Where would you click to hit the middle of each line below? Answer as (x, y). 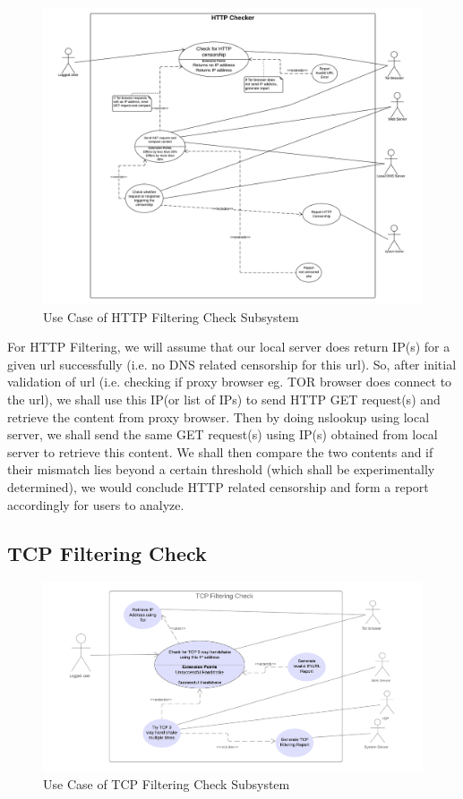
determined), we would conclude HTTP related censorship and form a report (218, 487)
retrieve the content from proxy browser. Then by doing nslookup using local (219, 416)
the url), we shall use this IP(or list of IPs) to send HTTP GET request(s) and (224, 399)
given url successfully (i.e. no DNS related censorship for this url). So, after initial (232, 364)
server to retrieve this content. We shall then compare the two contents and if (220, 451)
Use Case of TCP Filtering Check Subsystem (167, 783)
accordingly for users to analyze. (96, 504)
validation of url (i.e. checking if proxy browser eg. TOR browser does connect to (230, 382)
